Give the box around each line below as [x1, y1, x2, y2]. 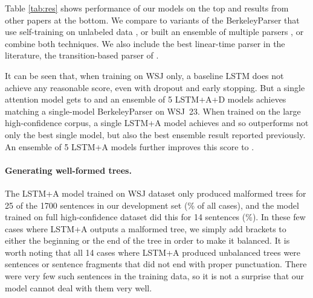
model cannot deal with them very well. [5, 281, 152, 294]
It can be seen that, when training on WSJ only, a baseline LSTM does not [5, 69, 284, 81]
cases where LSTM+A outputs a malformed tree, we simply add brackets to [5, 222, 286, 235]
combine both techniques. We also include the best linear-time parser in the [5, 37, 285, 49]
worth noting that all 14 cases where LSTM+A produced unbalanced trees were [5, 246, 301, 258]
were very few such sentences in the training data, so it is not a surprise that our [5, 270, 305, 282]
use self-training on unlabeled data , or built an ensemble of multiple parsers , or [5, 25, 304, 38]
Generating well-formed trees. [5, 163, 132, 176]
